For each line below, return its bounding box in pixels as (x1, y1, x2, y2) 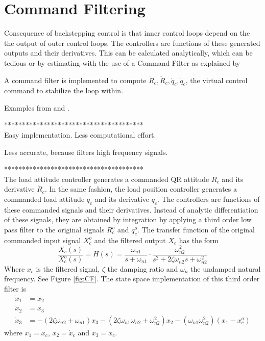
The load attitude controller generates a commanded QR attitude (4, 173, 209, 184)
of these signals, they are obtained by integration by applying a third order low (4, 214, 252, 225)
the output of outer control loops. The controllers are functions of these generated (4, 37, 260, 48)
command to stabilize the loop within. (4, 85, 124, 96)
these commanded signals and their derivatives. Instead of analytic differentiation (4, 204, 258, 215)
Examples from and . (4, 102, 69, 113)
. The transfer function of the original (137, 224, 255, 235)
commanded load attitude (4, 194, 85, 204)
